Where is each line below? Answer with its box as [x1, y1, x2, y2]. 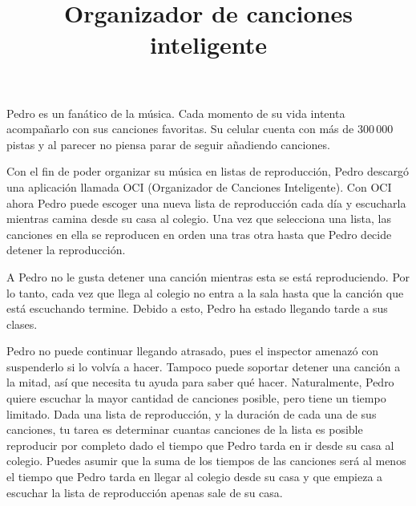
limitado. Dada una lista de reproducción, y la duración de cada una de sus [6, 405, 377, 422]
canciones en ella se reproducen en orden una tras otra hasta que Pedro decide [6, 225, 392, 242]
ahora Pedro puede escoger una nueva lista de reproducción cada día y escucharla [6, 194, 406, 211]
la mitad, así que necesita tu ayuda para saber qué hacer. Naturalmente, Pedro [6, 374, 394, 391]
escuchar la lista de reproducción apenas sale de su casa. [6, 484, 283, 500]
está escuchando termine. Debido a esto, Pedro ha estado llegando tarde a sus [6, 300, 388, 317]
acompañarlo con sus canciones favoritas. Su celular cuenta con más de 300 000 [6, 120, 394, 137]
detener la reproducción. [6, 241, 126, 258]
